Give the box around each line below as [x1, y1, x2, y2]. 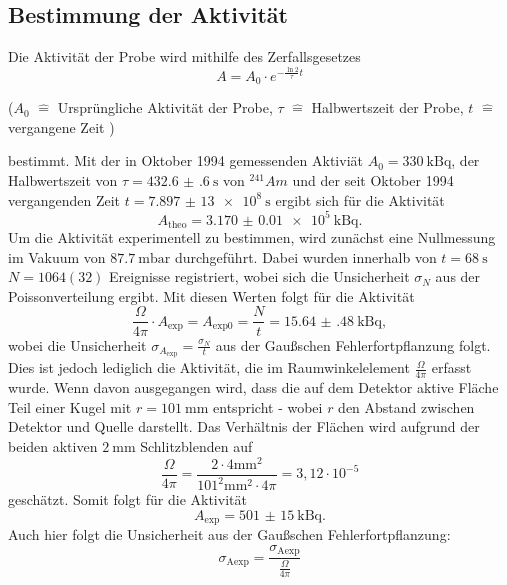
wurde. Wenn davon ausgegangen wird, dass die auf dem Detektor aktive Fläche [8, 377, 499, 398]
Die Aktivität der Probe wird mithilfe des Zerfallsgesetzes [8, 46, 361, 67]
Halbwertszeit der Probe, [311, 97, 464, 118]
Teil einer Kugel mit [8, 396, 132, 417]
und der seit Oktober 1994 [292, 169, 454, 190]
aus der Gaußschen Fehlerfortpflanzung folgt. [215, 334, 491, 355]
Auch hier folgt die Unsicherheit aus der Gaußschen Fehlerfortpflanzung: [8, 524, 451, 545]
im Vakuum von [8, 246, 106, 267]
